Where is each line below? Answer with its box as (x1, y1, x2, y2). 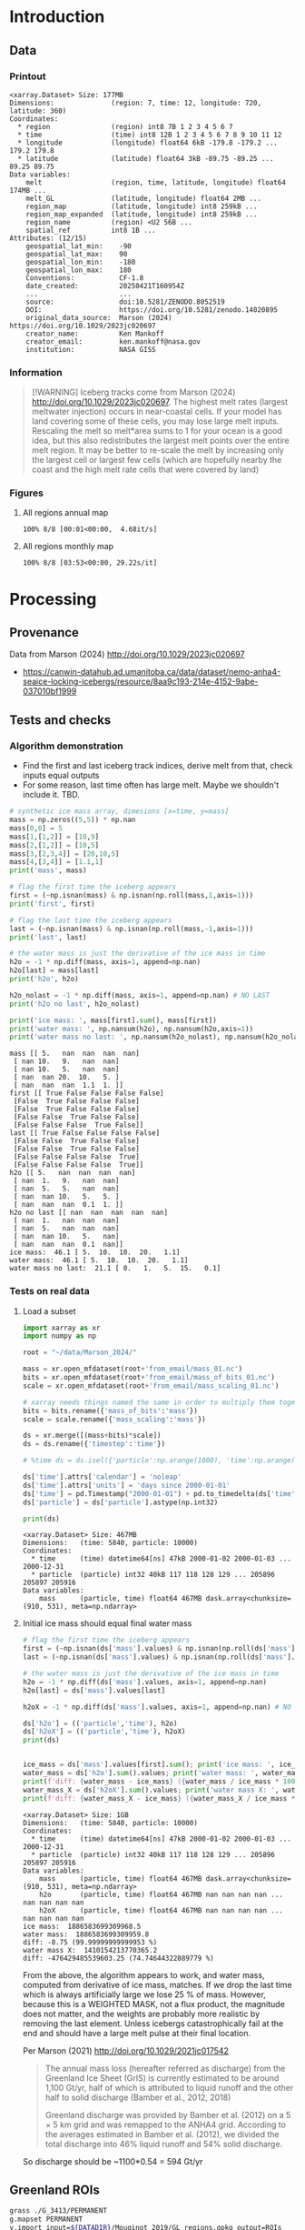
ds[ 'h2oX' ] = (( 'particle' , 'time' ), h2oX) (22, 1727, 186, 1736)
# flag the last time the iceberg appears (9, 916, 172, 925)
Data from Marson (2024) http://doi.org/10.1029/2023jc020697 (9, 648, 245, 660)
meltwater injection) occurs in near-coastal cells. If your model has (31, 407, 282, 417)
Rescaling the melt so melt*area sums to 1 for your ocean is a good (31, 426, 283, 437)
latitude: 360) (9, 106, 67, 116)
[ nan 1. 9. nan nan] (13, 1176, 120, 1186)
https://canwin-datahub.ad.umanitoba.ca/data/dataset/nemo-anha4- (22, 667, 281, 678)
